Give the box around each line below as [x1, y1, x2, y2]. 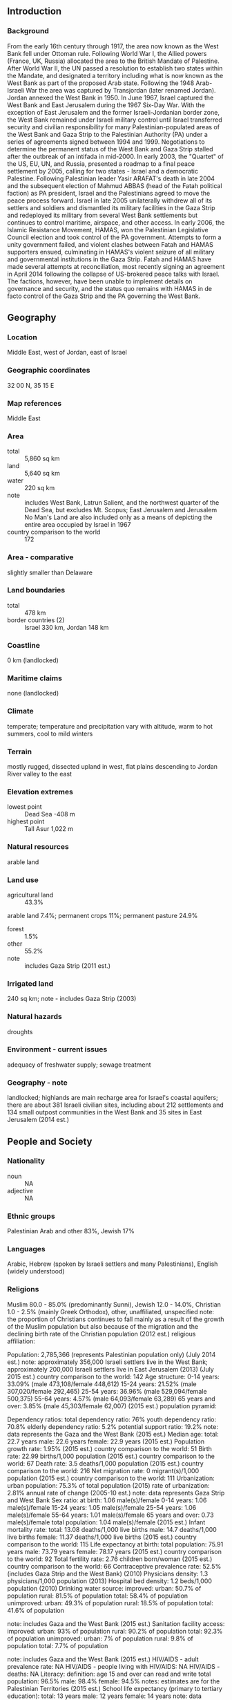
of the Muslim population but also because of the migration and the [7, 1322, 199, 1330]
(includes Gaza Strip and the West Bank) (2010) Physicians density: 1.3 [7, 1569, 209, 1578]
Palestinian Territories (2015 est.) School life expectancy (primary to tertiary [7, 1684, 223, 1692]
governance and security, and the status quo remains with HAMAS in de [7, 284, 213, 292]
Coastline [7, 640, 40, 650]
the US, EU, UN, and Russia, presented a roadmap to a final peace [7, 159, 195, 168]
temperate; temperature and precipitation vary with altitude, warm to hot [7, 722, 213, 730]
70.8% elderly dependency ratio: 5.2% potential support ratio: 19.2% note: [7, 1422, 219, 1430]
